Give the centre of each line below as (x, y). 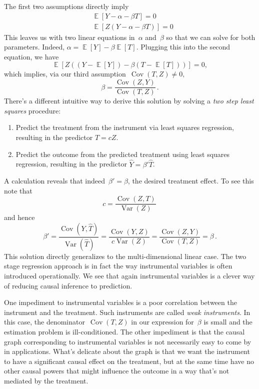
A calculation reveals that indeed (54, 181)
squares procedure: (32, 110)
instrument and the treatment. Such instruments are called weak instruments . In (127, 312)
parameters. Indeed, (34, 47)
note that (18, 190)
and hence (19, 217)
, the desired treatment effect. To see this (191, 181)
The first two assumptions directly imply (66, 6)
